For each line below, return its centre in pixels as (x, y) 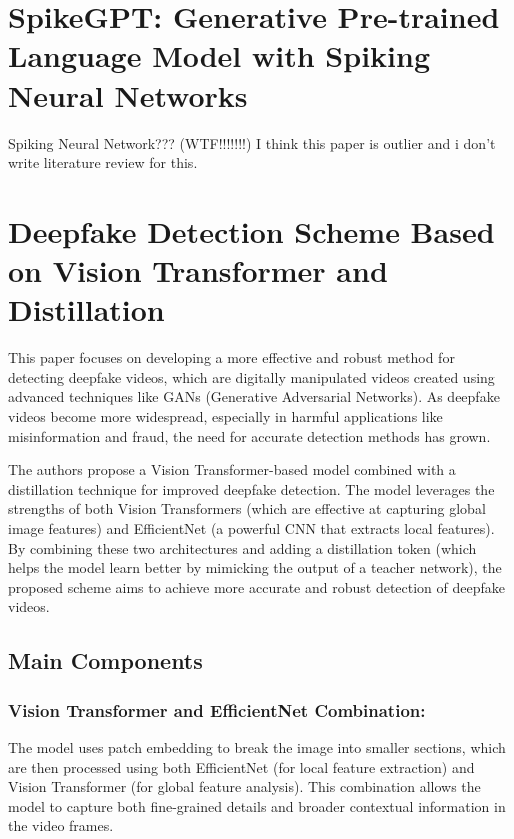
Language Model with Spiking (219, 55)
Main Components (105, 660)
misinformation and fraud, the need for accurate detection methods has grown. (249, 435)
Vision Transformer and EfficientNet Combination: (217, 709)
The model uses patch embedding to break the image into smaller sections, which (257, 746)
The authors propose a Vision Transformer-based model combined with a (232, 469)
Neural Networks (128, 94)
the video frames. (61, 825)
